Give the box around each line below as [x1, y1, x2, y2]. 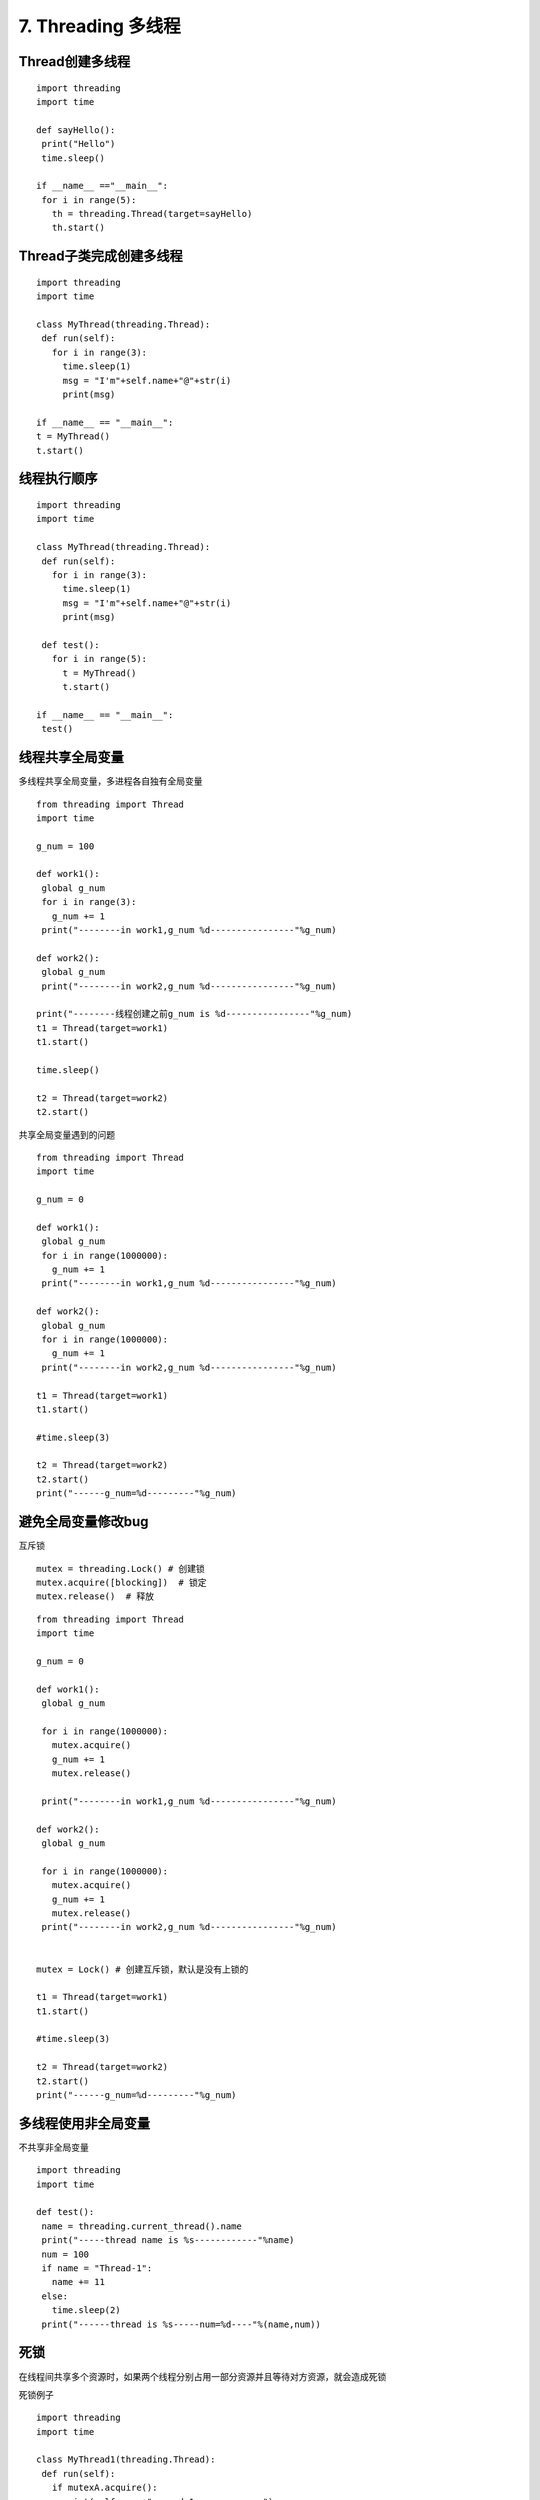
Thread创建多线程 [18, 53, 131, 70]
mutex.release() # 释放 [36, 1591, 155, 1602]
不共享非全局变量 [18, 2141, 89, 2153]
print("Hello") [41, 138, 116, 150]
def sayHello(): [36, 124, 116, 135]
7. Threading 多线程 [18, 15, 181, 37]
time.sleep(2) [51, 2305, 121, 2316]
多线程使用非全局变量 [18, 2115, 150, 2132]
